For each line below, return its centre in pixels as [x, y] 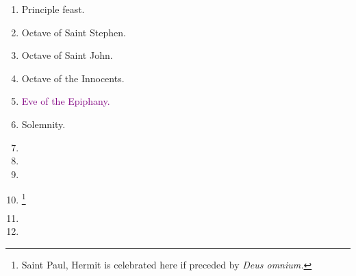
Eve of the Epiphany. [66, 101]
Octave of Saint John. [67, 55]
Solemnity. [43, 124]
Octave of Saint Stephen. [74, 32]
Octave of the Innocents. [73, 78]
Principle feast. [53, 9]
